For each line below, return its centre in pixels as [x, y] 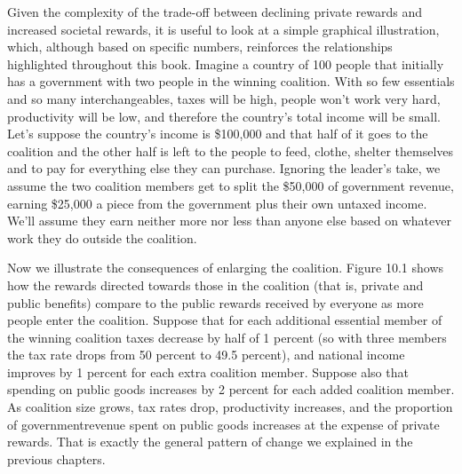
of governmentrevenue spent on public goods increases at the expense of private [223, 424]
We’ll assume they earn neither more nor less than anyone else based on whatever [229, 221]
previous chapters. [56, 458]
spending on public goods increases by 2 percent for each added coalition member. [231, 389]
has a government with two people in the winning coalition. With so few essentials [231, 81]
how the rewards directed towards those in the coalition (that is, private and [215, 284]
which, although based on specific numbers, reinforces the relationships [200, 47]
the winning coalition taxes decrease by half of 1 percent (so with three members [227, 337]
